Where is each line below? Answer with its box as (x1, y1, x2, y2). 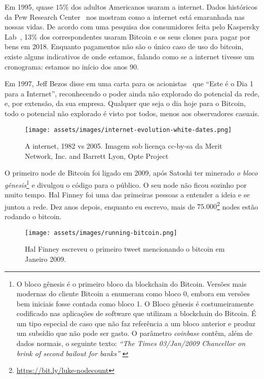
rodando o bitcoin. (5, 211, 62, 222)
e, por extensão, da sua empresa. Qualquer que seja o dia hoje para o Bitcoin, (5, 98, 246, 109)
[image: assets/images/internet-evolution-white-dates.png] (25, 126, 232, 133)
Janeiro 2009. (25, 253, 66, 264)
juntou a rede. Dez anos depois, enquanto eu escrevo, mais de (5, 201, 195, 212)
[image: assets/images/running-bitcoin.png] (25, 229, 177, 236)
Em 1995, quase (5, 2, 54, 12)
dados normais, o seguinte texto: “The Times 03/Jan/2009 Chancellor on (16, 338, 246, 349)
